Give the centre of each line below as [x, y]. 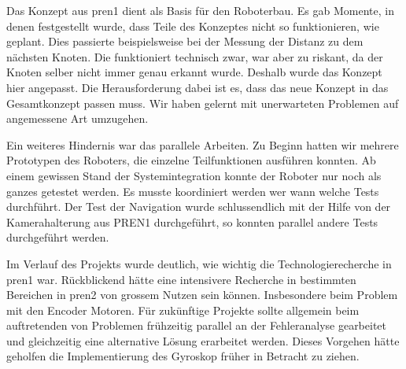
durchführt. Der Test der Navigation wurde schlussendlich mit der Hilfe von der [199, 207]
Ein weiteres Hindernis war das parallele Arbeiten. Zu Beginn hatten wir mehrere [203, 144]
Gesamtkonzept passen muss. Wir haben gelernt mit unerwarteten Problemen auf [203, 103]
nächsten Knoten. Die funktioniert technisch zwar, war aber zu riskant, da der [195, 56]
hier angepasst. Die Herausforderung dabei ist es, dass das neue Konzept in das [197, 87]
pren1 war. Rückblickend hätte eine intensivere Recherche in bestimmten [181, 279]
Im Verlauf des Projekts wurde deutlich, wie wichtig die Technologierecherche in [199, 263]
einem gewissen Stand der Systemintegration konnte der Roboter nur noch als [194, 175]
